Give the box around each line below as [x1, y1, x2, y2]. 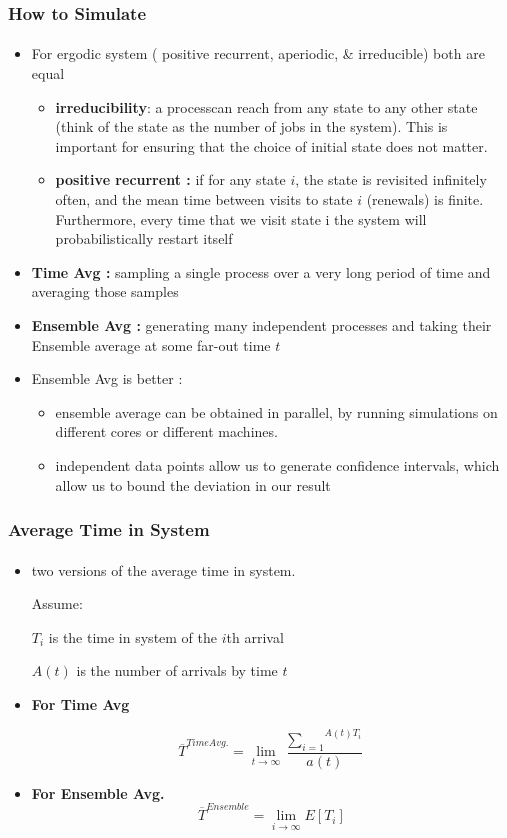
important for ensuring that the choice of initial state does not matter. [55, 135, 488, 156]
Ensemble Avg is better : [31, 368, 183, 389]
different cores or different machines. [55, 421, 278, 442]
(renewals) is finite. [366, 189, 484, 209]
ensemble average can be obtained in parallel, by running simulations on [55, 401, 498, 422]
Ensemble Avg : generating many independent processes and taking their [31, 314, 492, 335]
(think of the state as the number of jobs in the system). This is [55, 116, 448, 137]
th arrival [226, 626, 284, 647]
